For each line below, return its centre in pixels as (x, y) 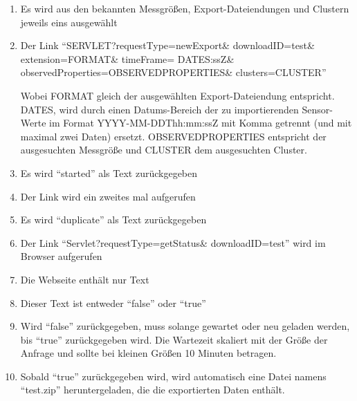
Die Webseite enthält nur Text (85, 279)
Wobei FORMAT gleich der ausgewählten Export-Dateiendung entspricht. (177, 95)
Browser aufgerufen (61, 256)
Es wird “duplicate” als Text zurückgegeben (113, 220)
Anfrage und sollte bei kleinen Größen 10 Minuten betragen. (148, 353)
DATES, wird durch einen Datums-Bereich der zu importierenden (159, 109)
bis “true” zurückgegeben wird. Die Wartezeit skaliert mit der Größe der (174, 339)
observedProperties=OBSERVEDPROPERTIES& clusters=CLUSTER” (173, 72)
